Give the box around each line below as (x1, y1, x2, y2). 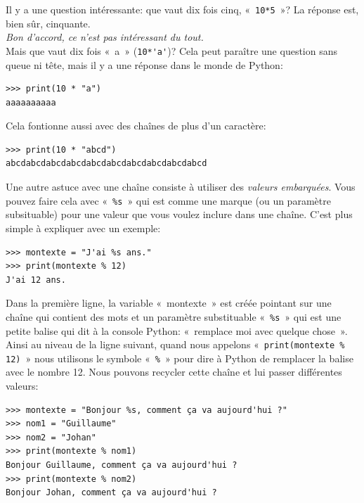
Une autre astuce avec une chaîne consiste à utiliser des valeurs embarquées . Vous (6, 179, 356, 194)
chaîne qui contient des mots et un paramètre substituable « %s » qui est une (6, 309, 342, 324)
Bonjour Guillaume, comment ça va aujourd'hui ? (6, 460, 238, 470)
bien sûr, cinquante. (6, 15, 91, 30)
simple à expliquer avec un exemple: (6, 220, 161, 235)
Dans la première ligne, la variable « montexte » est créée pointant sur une (6, 295, 332, 310)
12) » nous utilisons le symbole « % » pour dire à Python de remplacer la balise (6, 350, 353, 365)
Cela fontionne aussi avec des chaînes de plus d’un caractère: (6, 118, 266, 133)
